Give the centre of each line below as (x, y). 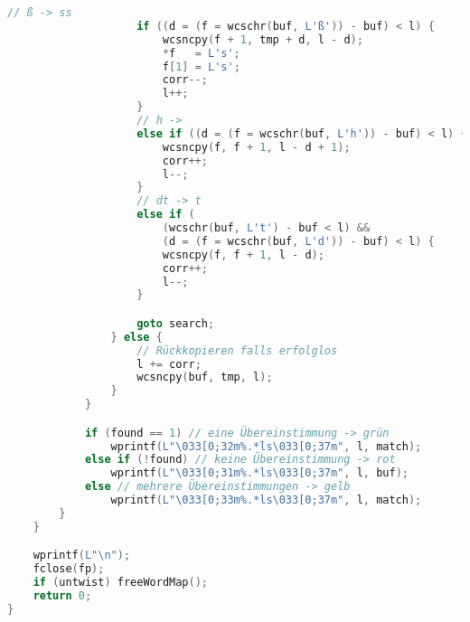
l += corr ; (169, 364)
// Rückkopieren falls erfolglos (237, 350)
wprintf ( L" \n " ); (82, 556)
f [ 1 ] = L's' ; (201, 66)
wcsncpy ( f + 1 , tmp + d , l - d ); (263, 39)
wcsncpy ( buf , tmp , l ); (205, 377)
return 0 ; (62, 595)
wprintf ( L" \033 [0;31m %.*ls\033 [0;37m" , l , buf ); (259, 473)
